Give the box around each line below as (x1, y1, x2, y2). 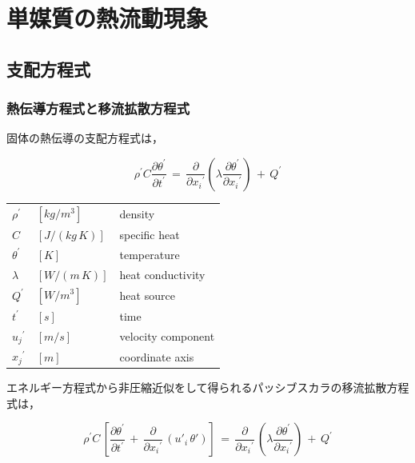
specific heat (119, 226, 180, 242)
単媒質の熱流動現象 (6, 2, 209, 34)
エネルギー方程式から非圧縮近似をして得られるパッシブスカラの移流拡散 (6, 379, 387, 396)
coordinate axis (119, 348, 194, 365)
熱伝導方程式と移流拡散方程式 (6, 98, 190, 118)
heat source (119, 286, 175, 303)
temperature (119, 245, 180, 262)
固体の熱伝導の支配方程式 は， (6, 130, 163, 146)
